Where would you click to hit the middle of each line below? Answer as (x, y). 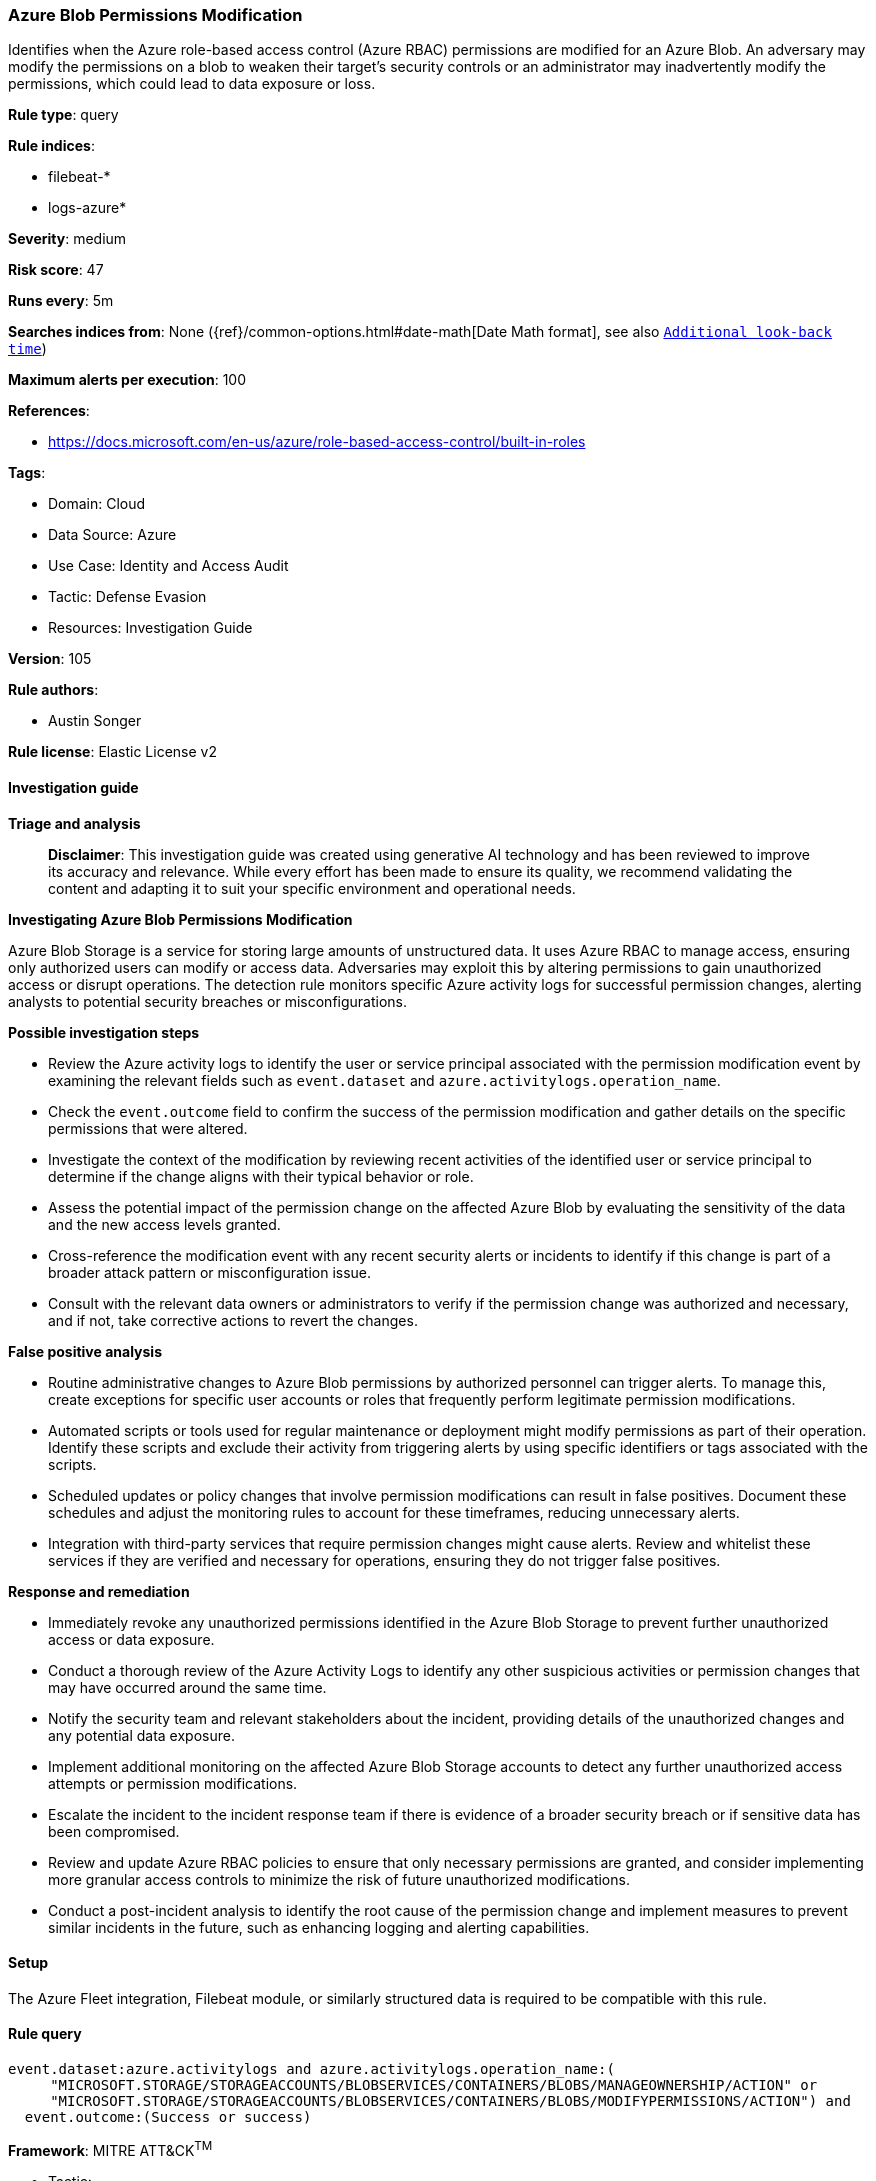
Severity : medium (67, 239)
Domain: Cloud (97, 504)
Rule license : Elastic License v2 (112, 752)
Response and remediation (99, 1591)
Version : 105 (50, 659)
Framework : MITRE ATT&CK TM (110, 2149)
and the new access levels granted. (164, 1224)
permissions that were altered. (148, 1128)
